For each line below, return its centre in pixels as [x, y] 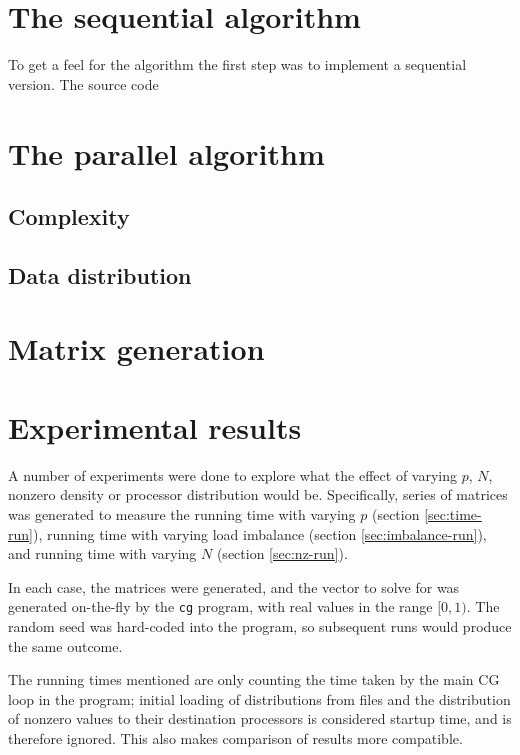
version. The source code [83, 83]
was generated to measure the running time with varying [182, 513]
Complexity [69, 216]
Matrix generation [136, 348]
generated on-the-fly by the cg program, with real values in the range [220, 606]
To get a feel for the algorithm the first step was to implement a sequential [237, 64]
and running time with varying [102, 553]
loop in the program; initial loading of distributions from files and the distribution [259, 698]
